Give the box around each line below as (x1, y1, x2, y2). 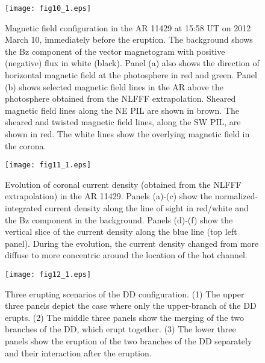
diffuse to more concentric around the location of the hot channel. (5, 249, 248, 261)
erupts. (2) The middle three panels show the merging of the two (5, 311, 244, 323)
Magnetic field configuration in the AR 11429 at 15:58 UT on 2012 (5, 21, 251, 34)
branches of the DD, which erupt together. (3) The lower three (5, 323, 236, 335)
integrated (5, 202, 42, 214)
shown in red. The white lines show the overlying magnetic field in (5, 128, 250, 140)
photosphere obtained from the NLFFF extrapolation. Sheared (5, 92, 236, 105)
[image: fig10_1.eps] (5, 4, 92, 13)
